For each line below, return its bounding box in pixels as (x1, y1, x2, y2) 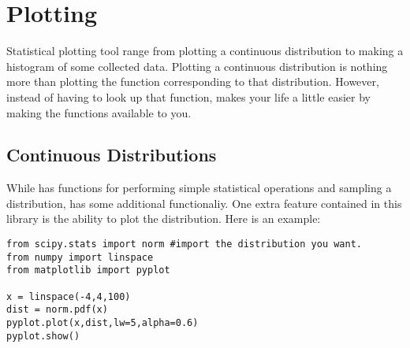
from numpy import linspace (6, 251, 154, 263)
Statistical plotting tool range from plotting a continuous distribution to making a (6, 43, 404, 59)
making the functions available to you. (6, 104, 192, 120)
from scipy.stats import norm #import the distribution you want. (6, 239, 363, 250)
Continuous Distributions (6, 143, 217, 167)
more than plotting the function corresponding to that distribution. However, (6, 73, 379, 90)
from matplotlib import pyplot (6, 265, 170, 276)
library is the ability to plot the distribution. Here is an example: (6, 210, 321, 227)
